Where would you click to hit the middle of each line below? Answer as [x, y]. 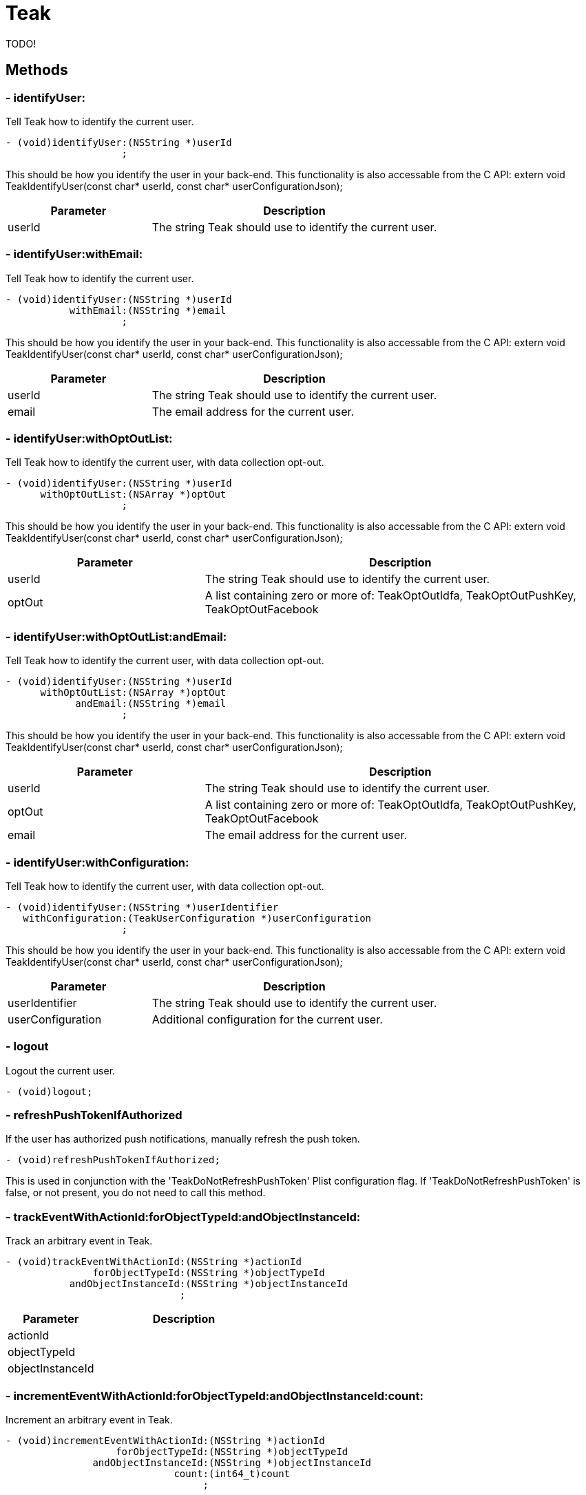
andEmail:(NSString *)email [151, 704]
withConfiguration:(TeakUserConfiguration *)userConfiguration [197, 918]
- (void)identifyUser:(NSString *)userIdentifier [142, 907]
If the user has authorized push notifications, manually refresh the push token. [183, 1139]
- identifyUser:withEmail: [74, 254]
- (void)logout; [49, 1091]
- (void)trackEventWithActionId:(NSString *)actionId [154, 1262]
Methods [37, 70]
